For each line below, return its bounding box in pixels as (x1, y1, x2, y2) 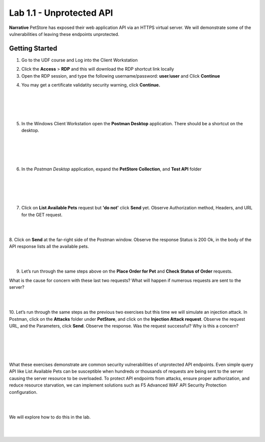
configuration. (9, 389, 38, 395)
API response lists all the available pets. (9, 244, 89, 249)
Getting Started (9, 44, 57, 53)
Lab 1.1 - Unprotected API (9, 7, 113, 18)
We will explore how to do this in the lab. (9, 414, 91, 420)
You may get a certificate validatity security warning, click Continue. (21, 82, 160, 88)
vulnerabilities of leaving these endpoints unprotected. (9, 31, 120, 37)
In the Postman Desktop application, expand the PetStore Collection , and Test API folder (21, 166, 202, 172)
